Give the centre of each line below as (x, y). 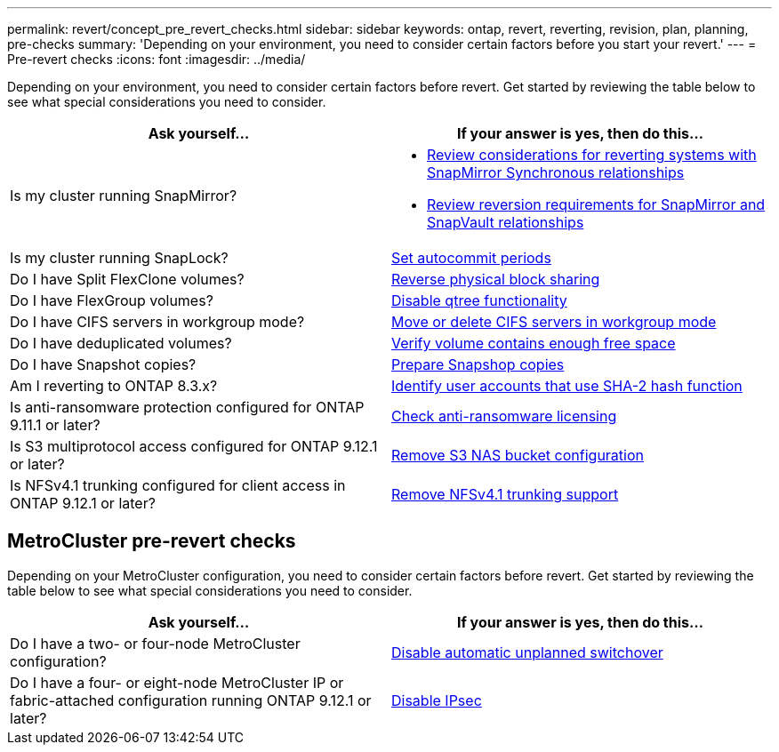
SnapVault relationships (506, 222)
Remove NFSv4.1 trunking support (505, 494)
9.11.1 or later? (55, 425)
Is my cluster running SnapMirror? (124, 196)
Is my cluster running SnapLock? (119, 258)
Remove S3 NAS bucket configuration (518, 455)
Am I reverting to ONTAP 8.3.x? (114, 386)
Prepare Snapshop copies (478, 364)
